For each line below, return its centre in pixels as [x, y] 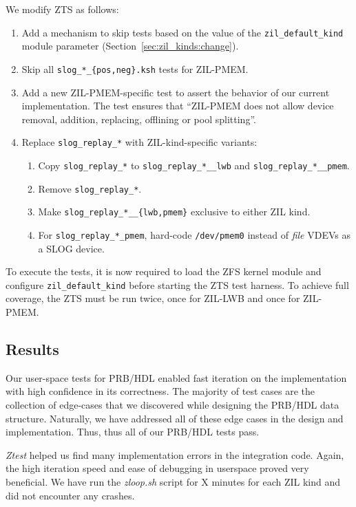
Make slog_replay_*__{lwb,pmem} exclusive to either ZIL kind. [174, 212]
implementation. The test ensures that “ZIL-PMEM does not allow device [178, 106]
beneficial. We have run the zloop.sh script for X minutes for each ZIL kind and [173, 481]
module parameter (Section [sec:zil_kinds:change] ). [130, 46]
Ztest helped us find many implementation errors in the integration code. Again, [175, 454]
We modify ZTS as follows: [62, 9]
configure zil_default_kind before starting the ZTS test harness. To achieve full [177, 284]
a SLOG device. [71, 248]
